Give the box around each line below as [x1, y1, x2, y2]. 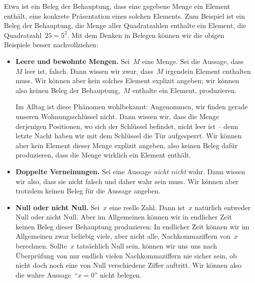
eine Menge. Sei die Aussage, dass [142, 56, 244, 66]
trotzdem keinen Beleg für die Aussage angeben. [15, 186, 160, 196]
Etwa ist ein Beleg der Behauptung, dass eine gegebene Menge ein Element [4, 1, 230, 11]
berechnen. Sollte [15, 241, 67, 251]
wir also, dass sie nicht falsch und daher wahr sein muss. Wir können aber [15, 176, 239, 186]
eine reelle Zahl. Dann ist [109, 202, 185, 212]
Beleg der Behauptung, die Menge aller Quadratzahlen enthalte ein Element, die [4, 20, 246, 31]
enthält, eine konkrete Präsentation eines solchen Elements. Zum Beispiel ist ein [4, 10, 245, 21]
